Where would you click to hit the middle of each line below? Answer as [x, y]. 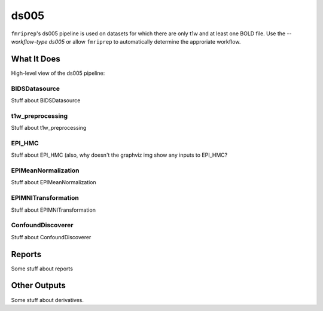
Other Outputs [38, 286]
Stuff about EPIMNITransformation [53, 210]
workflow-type [29, 41]
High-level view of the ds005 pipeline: [58, 73]
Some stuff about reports [42, 269]
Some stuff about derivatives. [47, 300]
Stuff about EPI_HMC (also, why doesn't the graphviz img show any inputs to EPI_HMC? [119, 155]
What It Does [36, 59]
